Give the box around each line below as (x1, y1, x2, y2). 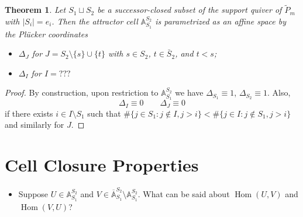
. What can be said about (137, 187, 230, 199)
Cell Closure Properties (5, 153, 199, 177)
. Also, (267, 86, 291, 99)
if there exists (5, 107, 53, 119)
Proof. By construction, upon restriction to (5, 86, 159, 99)
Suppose (18, 187, 49, 199)
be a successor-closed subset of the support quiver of (97, 3, 282, 16)
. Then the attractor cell (51, 15, 138, 27)
